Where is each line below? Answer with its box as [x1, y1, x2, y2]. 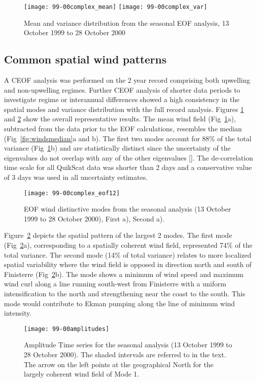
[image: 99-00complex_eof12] [24, 189, 120, 197]
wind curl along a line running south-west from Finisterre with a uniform [4, 278, 226, 289]
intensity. [4, 308, 32, 318]
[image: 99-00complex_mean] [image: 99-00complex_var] [24, 3, 207, 10]
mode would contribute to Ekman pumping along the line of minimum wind [4, 298, 235, 308]
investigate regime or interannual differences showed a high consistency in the [4, 94, 240, 105]
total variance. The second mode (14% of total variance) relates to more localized [4, 249, 252, 260]
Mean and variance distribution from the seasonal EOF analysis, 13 [24, 17, 229, 28]
